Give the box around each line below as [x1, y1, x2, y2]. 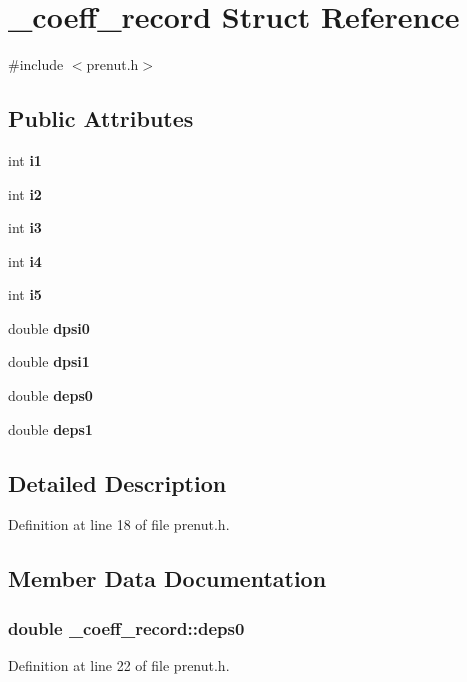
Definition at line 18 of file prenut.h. [8, 514, 230, 535]
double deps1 [8, 418, 93, 439]
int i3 [8, 217, 42, 238]
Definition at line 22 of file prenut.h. [8, 655, 230, 676]
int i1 [8, 149, 42, 170]
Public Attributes [8, 103, 194, 134]
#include [8, 54, 64, 75]
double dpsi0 [8, 317, 90, 338]
